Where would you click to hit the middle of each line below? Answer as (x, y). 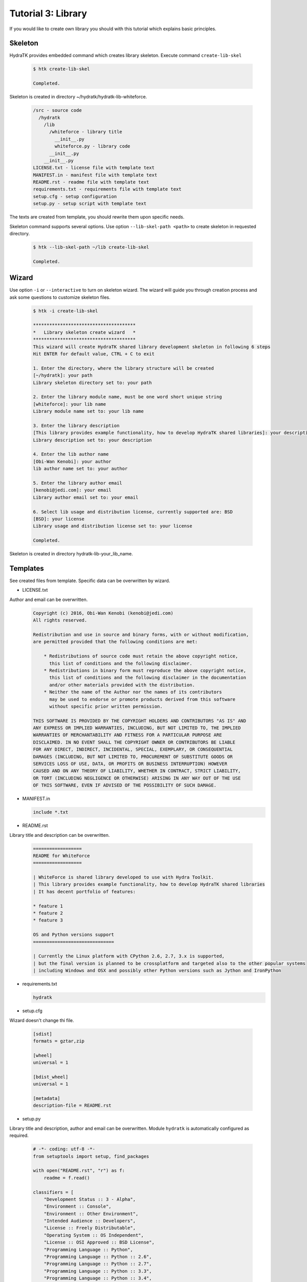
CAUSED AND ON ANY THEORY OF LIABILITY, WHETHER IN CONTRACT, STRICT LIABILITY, (137, 771)
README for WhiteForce (61, 856)
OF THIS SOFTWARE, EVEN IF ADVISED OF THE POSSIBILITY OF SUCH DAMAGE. (125, 785)
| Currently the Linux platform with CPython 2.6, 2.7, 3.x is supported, (129, 956)
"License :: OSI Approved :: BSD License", (99, 1243)
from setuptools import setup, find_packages (91, 1156)
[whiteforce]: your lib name (70, 404)
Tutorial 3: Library (48, 13)
